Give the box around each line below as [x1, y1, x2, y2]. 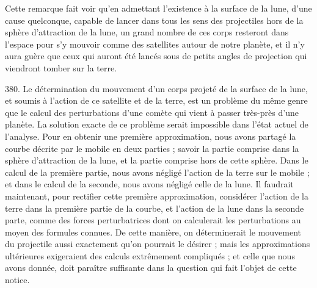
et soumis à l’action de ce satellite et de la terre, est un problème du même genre [5, 94, 308, 107]
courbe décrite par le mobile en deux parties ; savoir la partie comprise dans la [5, 142, 299, 154]
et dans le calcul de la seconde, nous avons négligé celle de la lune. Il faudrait [5, 178, 294, 190]
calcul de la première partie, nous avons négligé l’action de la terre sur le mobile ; [5, 165, 310, 178]
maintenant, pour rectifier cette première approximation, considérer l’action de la [5, 189, 309, 202]
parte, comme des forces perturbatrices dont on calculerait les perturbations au [5, 214, 301, 226]
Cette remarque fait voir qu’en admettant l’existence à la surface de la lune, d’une [5, 2, 312, 14]
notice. [5, 273, 30, 286]
